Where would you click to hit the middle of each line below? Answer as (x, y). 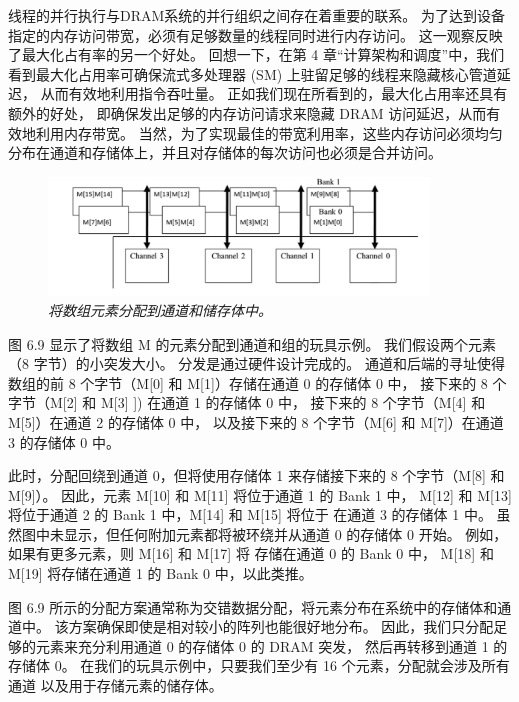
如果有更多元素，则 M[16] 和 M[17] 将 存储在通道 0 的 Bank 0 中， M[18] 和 (251, 553)
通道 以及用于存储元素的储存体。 (115, 685)
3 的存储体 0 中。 (64, 441)
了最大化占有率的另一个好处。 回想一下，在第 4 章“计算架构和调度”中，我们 (256, 54)
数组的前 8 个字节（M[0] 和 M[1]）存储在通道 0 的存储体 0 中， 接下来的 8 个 (257, 382)
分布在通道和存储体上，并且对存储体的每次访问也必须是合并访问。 (225, 152)
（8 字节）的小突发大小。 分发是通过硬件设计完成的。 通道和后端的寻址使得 (256, 363)
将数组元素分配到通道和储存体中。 (160, 309)
